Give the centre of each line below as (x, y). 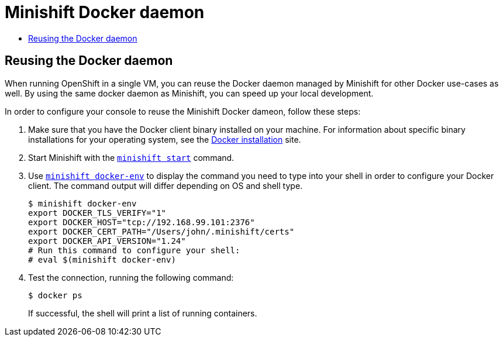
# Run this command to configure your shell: (134, 250)
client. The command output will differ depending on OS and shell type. (166, 185)
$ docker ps (55, 295)
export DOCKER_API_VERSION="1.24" (107, 241)
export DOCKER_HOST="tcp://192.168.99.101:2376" (142, 222)
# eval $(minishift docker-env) (102, 259)
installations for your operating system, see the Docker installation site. (165, 139)
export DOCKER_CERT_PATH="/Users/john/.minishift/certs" (161, 231)
